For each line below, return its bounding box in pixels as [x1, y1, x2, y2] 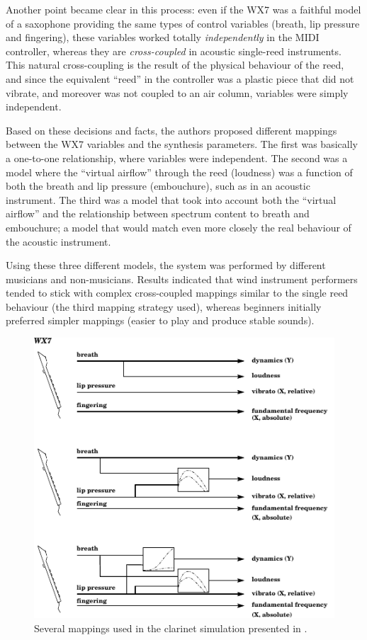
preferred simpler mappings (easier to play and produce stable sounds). [6, 313, 315, 328]
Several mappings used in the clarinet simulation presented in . [34, 620, 307, 635]
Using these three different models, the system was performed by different [6, 258, 326, 273]
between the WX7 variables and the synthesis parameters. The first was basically [6, 137, 358, 152]
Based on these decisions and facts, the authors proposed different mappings [6, 122, 337, 137]
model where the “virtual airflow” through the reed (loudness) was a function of [6, 164, 353, 179]
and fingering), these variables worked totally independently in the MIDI [6, 30, 320, 45]
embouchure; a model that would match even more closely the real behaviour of [6, 219, 351, 234]
